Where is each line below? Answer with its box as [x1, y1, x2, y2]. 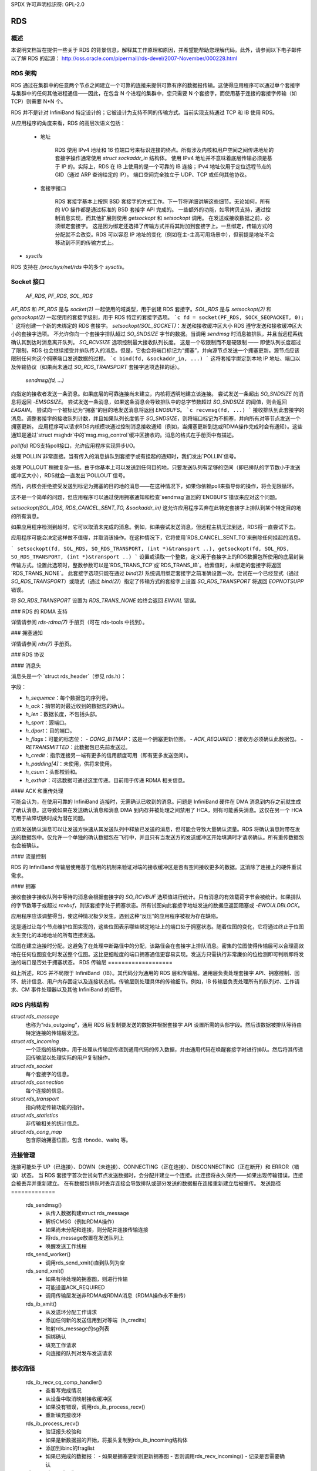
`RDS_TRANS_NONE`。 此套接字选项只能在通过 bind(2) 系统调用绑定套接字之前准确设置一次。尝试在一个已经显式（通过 [11, 570, 299, 577]
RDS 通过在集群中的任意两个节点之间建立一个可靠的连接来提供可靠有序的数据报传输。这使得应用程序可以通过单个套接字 [11, 81, 301, 88]
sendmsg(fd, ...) [25, 377, 65, 384]
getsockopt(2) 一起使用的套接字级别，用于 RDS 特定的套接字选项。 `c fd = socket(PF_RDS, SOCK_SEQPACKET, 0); [11, 314, 305, 321]
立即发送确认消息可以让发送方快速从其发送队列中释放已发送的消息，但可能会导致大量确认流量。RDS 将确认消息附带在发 [11, 826, 301, 833]
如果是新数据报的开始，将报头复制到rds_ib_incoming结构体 [45, 1436, 188, 1443]
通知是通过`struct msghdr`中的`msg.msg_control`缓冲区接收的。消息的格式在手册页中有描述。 [11, 431, 237, 438]
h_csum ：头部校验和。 [25, 768, 80, 776]
